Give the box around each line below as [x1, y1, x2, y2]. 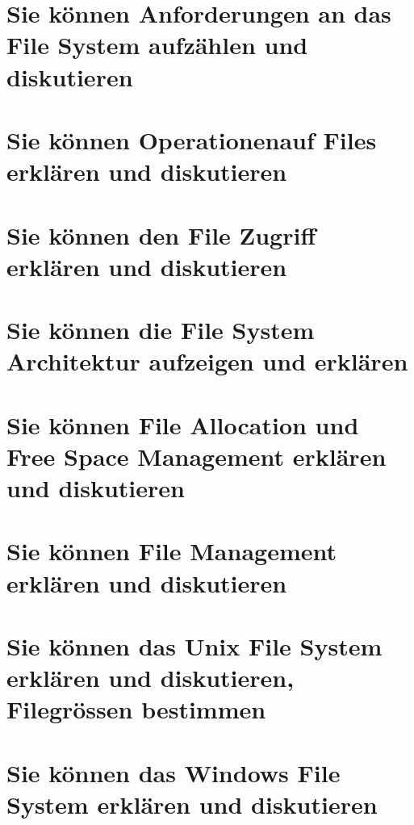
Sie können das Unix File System [6, 629, 383, 662]
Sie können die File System [6, 313, 315, 346]
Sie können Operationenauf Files [6, 123, 377, 156]
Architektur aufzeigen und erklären [6, 345, 408, 378]
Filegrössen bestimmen [6, 693, 266, 726]
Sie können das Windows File [6, 756, 341, 789]
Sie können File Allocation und [6, 408, 359, 441]
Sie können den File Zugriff [6, 218, 316, 251]
